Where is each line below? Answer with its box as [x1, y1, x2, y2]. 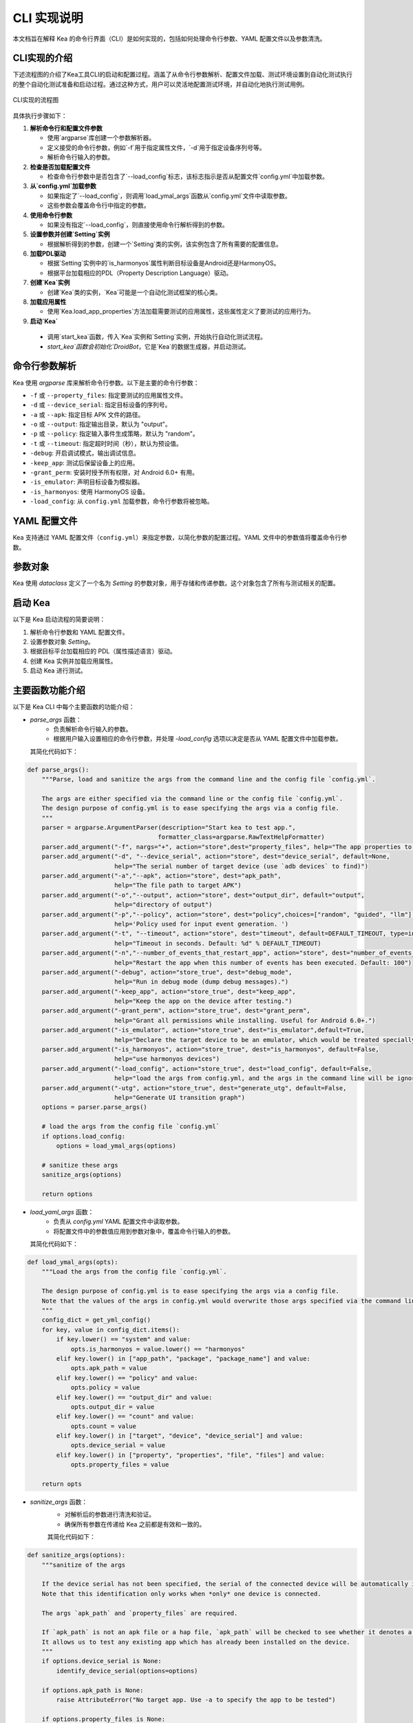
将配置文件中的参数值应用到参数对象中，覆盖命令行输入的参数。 [53, 1227, 234, 1235]
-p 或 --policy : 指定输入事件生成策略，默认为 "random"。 [30, 429, 199, 438]
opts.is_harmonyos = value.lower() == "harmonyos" [70, 1345, 246, 1353]
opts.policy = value [70, 1384, 140, 1391]
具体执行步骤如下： [12, 111, 67, 120]
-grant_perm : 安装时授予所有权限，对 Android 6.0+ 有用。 [30, 469, 199, 477]
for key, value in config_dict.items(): [41, 1325, 180, 1334]
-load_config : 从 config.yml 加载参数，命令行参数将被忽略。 [30, 497, 213, 506]
